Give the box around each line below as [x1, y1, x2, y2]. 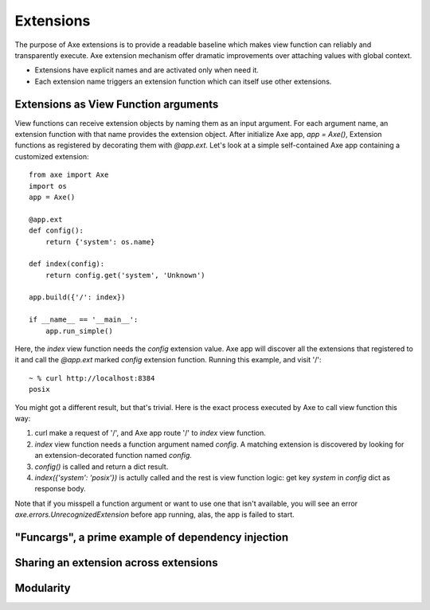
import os [29, 182, 67, 190]
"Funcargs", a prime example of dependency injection [14, 530, 289, 544]
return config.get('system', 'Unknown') [45, 271, 206, 280]
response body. [34, 484, 87, 494]
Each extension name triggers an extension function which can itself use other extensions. [34, 76, 332, 86]
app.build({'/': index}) [29, 293, 126, 302]
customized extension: [14, 151, 89, 161]
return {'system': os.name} [45, 237, 155, 246]
